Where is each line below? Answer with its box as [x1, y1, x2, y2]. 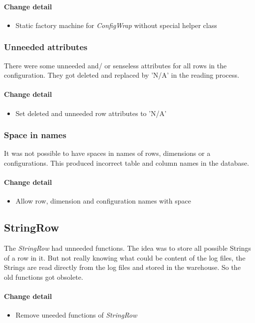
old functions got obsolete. [4, 271, 83, 282]
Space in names [4, 129, 66, 141]
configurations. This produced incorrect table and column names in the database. [4, 158, 249, 168]
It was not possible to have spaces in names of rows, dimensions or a [4, 148, 211, 158]
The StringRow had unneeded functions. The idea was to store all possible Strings [4, 243, 251, 253]
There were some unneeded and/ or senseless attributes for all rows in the [4, 60, 227, 70]
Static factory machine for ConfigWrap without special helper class [15, 20, 217, 30]
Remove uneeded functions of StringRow [15, 310, 137, 320]
